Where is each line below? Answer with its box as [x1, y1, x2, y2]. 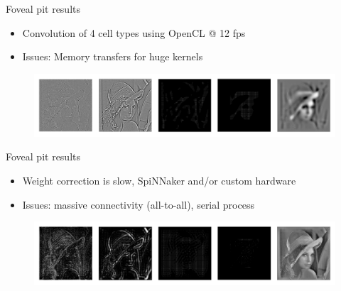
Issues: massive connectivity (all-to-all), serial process [22, 197, 254, 212]
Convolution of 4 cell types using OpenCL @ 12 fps [22, 25, 246, 40]
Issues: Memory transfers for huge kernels [22, 49, 203, 64]
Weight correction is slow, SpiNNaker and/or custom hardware [22, 172, 296, 187]
